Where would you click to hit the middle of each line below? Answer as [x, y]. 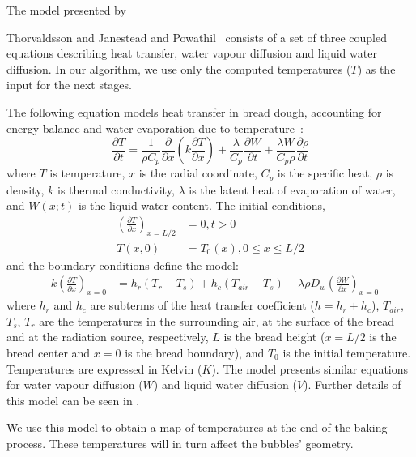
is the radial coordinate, [198, 173]
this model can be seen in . [73, 400]
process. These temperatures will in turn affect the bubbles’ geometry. [180, 443]
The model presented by [66, 10]
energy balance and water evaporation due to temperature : [155, 128]
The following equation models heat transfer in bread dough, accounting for [194, 111]
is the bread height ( [274, 337]
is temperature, [87, 173]
